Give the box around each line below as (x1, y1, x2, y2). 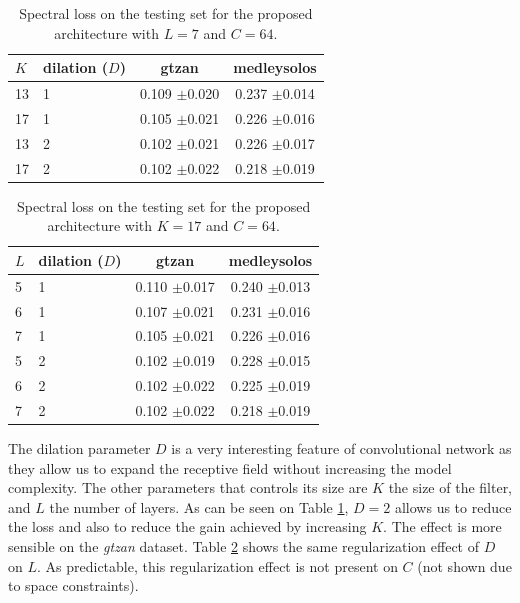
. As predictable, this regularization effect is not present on (37, 555, 398, 576)
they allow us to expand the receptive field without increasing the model (8, 457, 452, 478)
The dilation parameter (8, 438, 151, 458)
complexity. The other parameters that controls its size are (8, 477, 368, 498)
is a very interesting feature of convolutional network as (171, 438, 512, 458)
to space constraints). (8, 575, 139, 596)
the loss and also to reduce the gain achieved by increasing (8, 516, 367, 537)
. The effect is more (383, 516, 502, 537)
